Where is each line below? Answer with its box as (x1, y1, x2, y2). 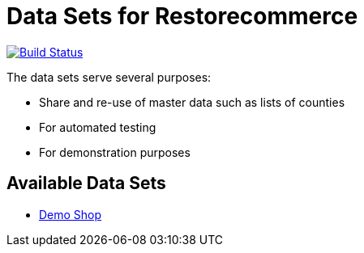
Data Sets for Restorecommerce (6, 2, 358, 30)
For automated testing (39, 120, 156, 134)
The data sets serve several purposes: (6, 70, 212, 84)
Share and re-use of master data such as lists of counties (39, 95, 345, 109)
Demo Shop (39, 207, 102, 221)
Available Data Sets (6, 173, 166, 194)
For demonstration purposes (39, 145, 191, 159)
